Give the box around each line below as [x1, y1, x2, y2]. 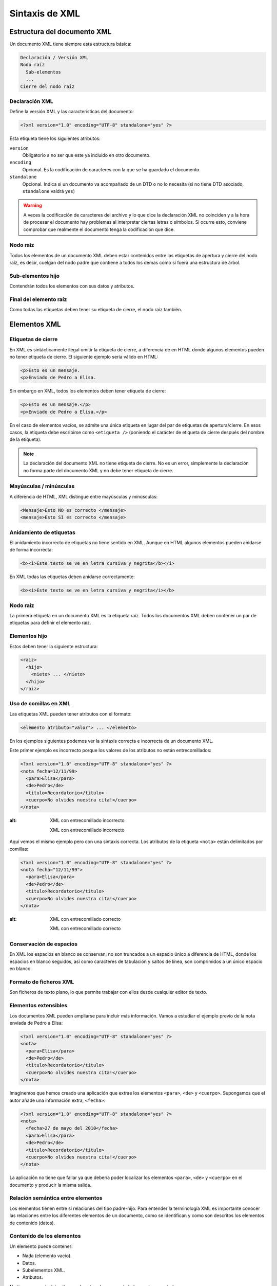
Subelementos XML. [22, 1267, 65, 1273]
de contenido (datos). [9, 1220, 55, 1226]
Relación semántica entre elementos [9, 1194, 103, 1202]
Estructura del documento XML [9, 27, 112, 36]
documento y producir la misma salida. [9, 1182, 92, 1188]
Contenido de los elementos [9, 1233, 81, 1240]
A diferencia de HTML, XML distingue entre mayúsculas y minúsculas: [9, 493, 158, 499]
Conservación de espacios [9, 940, 78, 948]
